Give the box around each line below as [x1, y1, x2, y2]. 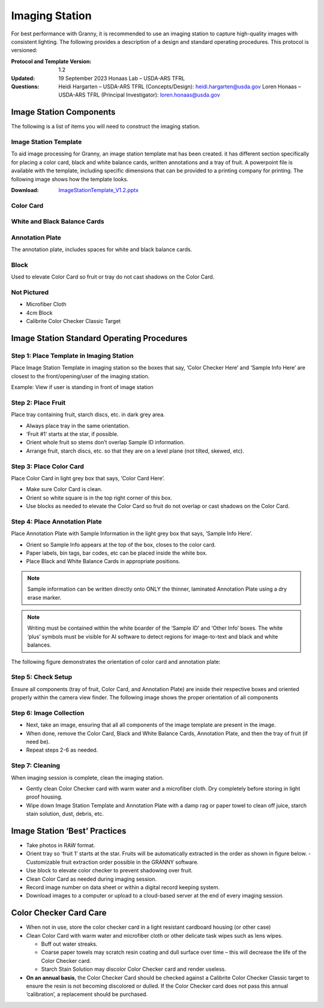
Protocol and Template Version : [11, 58, 92, 65]
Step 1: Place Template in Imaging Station [11, 352, 134, 360]
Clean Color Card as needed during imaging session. [26, 875, 157, 883]
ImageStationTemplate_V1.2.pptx [58, 186, 139, 193]
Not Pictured [11, 288, 49, 297]
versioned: [11, 47, 38, 54]
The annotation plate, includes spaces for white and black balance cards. [11, 246, 192, 253]
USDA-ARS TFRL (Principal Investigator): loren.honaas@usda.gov [58, 91, 220, 98]
